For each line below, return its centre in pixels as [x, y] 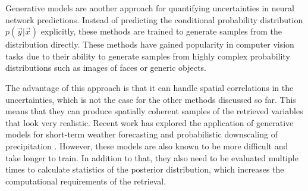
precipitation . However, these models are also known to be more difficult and [147, 145]
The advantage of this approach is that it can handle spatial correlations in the [150, 87]
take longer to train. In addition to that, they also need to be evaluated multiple [152, 157]
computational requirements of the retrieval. [86, 181]
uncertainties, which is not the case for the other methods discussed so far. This [151, 99]
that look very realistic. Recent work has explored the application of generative [150, 122]
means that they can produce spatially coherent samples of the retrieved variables [154, 111]
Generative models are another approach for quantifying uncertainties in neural [150, 8]
